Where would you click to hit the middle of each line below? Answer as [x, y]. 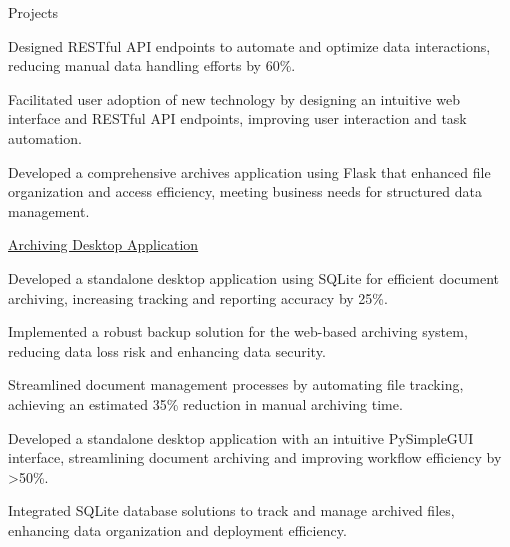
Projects [33, 12]
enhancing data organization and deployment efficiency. [177, 529]
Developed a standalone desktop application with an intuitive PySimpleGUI [241, 437]
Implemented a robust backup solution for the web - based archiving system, [238, 331]
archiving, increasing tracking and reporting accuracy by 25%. [198, 297]
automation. [45, 137]
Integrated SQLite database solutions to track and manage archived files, [231, 510]
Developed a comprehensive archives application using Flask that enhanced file [249, 171]
